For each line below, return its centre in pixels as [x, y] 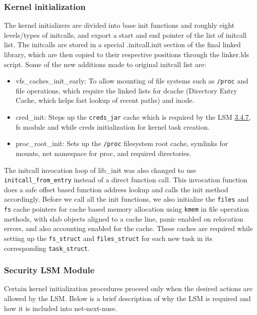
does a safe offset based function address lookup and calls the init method [116, 189]
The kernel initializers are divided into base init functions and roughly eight [119, 25]
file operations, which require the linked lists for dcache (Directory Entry [126, 90]
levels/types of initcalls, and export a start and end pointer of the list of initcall [125, 35]
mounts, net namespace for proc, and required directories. [103, 153]
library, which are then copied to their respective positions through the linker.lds [127, 54]
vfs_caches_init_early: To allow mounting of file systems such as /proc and [132, 81]
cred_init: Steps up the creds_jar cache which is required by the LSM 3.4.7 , [133, 117]
